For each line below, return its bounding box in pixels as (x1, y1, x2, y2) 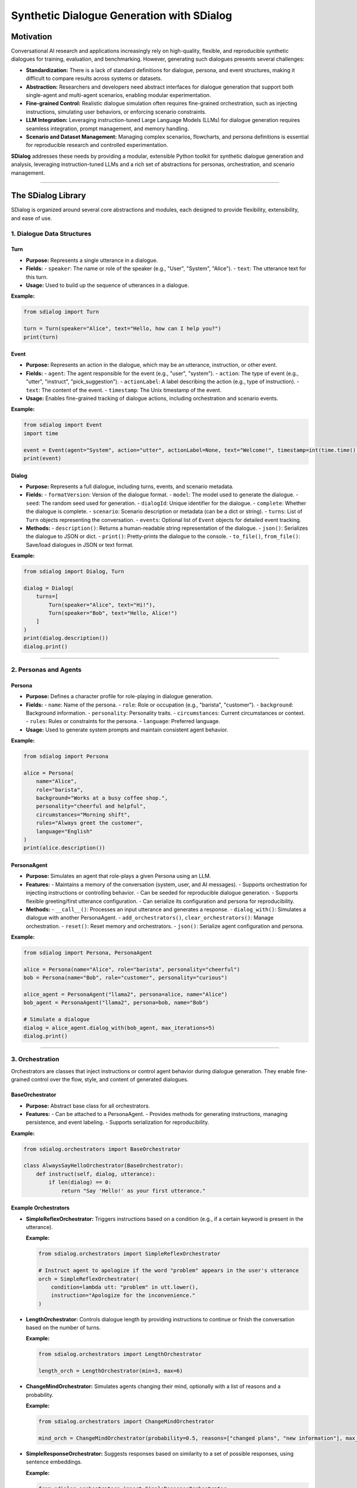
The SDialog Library (11, 190, 86, 201)
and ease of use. (11, 214, 52, 221)
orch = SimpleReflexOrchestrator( (38, 1276, 139, 1282)
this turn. (26, 273, 48, 280)
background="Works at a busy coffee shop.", (36, 795, 168, 802)
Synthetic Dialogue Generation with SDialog (11, 9, 233, 22)
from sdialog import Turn (23, 308, 99, 315)
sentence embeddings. (26, 1458, 83, 1465)
